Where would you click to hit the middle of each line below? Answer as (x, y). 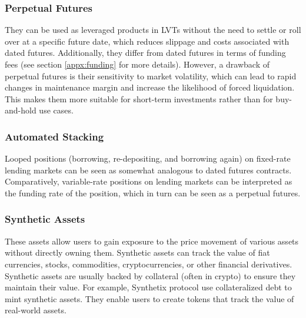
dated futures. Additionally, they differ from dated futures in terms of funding (145, 53)
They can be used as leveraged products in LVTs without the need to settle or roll (153, 30)
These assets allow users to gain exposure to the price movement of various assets (152, 241)
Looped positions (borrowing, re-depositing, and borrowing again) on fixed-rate (148, 158)
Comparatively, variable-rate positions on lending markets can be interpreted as (149, 181)
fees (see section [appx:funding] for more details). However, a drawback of (137, 64)
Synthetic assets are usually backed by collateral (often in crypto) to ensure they (150, 275)
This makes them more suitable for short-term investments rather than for (139, 98)
